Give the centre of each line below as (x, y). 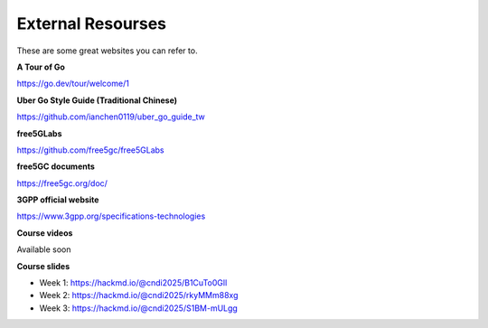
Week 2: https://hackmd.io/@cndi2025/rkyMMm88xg (139, 295)
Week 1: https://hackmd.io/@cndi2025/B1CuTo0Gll (133, 283)
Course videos (45, 233)
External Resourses (92, 23)
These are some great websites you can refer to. (107, 51)
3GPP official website (58, 200)
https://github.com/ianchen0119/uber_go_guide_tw (111, 117)
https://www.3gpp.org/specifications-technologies (111, 216)
